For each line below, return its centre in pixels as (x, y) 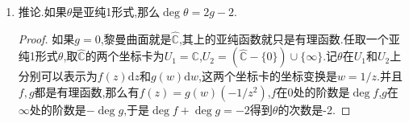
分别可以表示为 (58, 76)
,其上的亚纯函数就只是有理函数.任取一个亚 (289, 38)
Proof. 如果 (46, 38)
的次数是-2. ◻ (314, 109)
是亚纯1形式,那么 (116, 11)
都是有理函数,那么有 (87, 92)
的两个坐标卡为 (125, 56)
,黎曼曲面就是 (136, 38)
